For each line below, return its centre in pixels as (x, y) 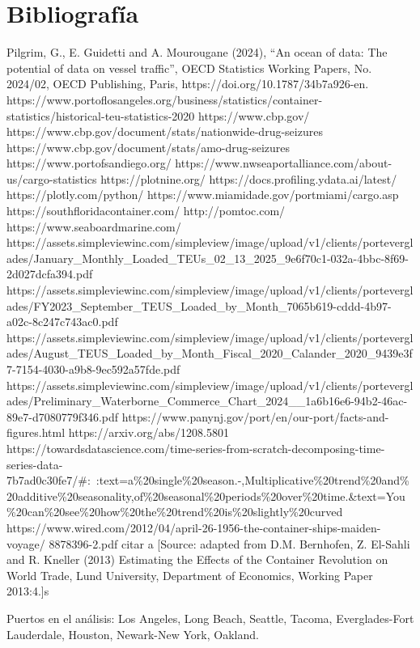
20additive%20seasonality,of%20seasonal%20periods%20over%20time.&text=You (206, 496)
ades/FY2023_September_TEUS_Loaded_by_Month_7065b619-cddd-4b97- (199, 305)
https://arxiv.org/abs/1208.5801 (148, 432)
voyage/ (26, 543)
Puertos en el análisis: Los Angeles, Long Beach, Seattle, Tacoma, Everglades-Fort (210, 618)
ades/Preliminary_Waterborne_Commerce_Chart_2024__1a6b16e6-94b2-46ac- (207, 401)
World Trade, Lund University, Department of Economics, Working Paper (190, 575)
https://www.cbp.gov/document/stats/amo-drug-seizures (148, 147)
